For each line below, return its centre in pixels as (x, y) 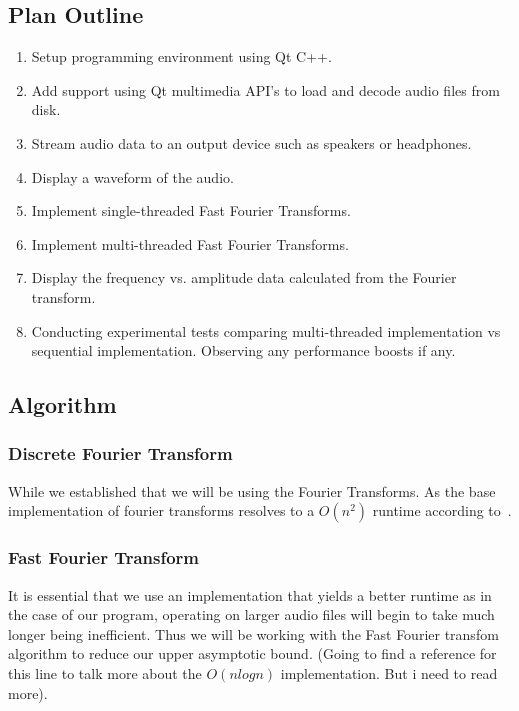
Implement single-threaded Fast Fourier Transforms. (191, 210)
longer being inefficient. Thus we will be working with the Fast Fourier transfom (253, 633)
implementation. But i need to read (389, 672)
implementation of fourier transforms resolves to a (161, 510)
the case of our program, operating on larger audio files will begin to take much (251, 614)
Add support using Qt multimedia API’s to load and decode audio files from (265, 89)
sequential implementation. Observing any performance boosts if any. (243, 350)
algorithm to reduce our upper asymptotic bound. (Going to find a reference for (252, 653)
